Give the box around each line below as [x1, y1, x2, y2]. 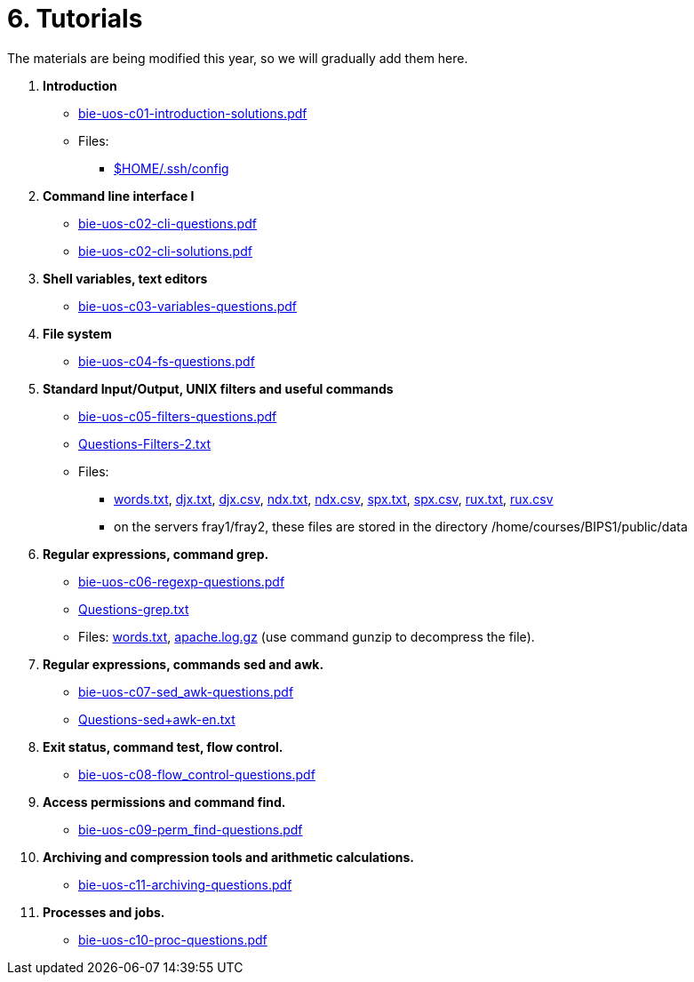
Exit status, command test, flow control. [43, 738, 283, 754]
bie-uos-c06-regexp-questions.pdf [78, 573, 285, 589]
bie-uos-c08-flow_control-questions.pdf [78, 766, 315, 782]
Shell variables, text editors [43, 270, 208, 286]
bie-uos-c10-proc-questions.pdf [78, 931, 267, 947]
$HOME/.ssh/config [114, 160, 229, 176]
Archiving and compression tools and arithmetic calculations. [43, 849, 414, 865]
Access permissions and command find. [43, 794, 286, 810]
